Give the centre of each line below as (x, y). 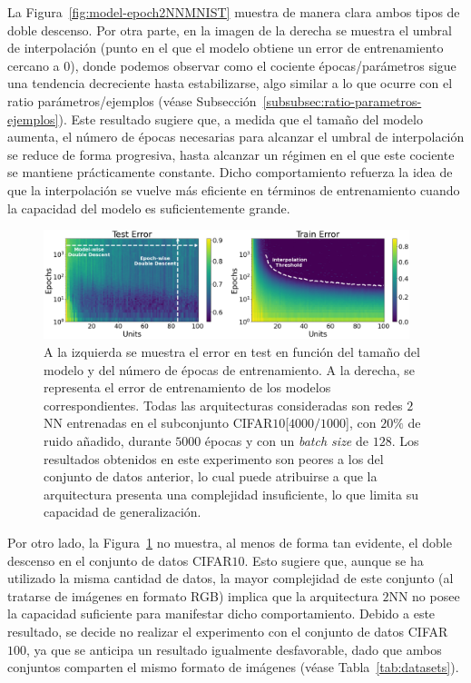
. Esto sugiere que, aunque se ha (334, 560)
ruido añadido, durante (108, 441)
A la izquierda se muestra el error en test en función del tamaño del (232, 352)
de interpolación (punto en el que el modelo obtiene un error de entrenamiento (226, 48)
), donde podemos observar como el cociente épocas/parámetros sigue (263, 65)
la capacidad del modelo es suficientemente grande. (149, 208)
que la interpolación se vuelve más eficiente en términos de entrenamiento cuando (234, 189)
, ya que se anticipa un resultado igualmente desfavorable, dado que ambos (234, 649)
